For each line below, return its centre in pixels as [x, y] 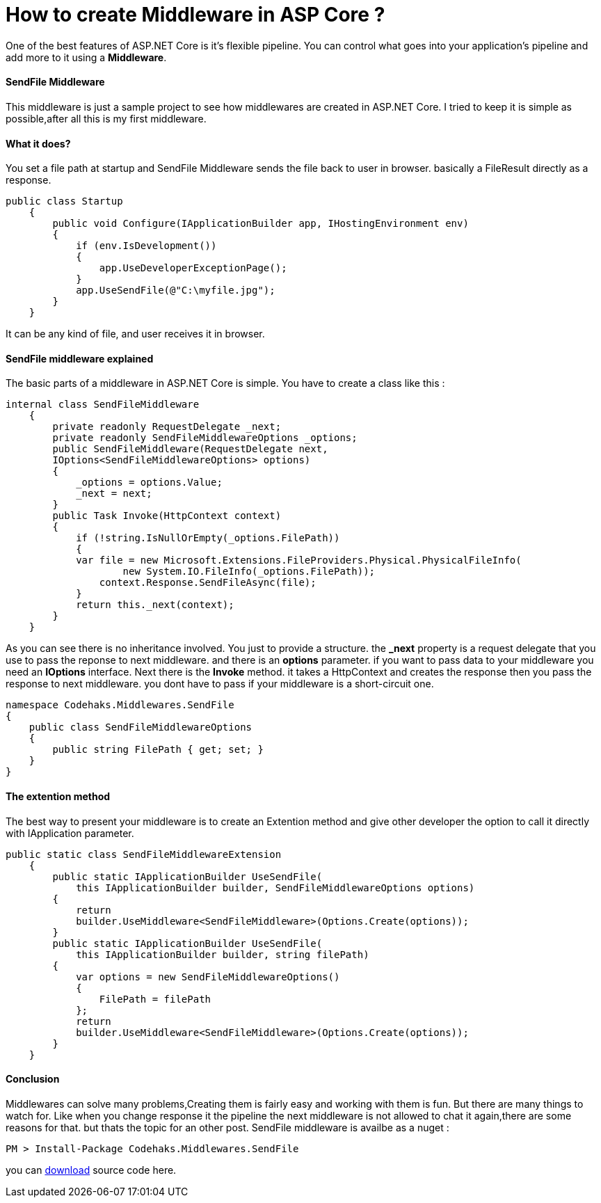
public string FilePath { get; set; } [158, 750]
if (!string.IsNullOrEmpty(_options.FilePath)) [208, 538]
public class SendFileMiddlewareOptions [141, 727]
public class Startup [64, 201]
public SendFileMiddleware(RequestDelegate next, [190, 449]
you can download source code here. [91, 1170]
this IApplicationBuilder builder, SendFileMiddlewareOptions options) [275, 887]
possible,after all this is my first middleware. [106, 118]
